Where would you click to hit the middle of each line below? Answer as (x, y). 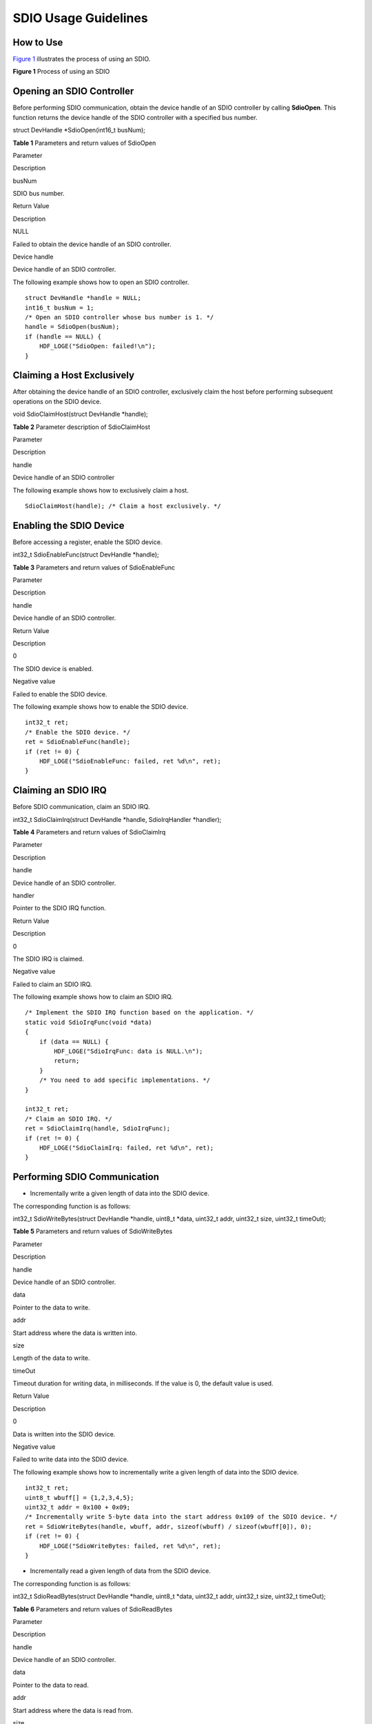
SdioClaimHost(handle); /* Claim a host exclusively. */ (123, 506)
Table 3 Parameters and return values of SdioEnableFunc (94, 567)
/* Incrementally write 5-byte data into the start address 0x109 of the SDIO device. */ (181, 1517)
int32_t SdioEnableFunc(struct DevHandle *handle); (86, 554)
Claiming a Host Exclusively (73, 375)
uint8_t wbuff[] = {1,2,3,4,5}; (80, 1497)
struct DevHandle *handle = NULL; (83, 298)
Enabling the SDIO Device (69, 525)
